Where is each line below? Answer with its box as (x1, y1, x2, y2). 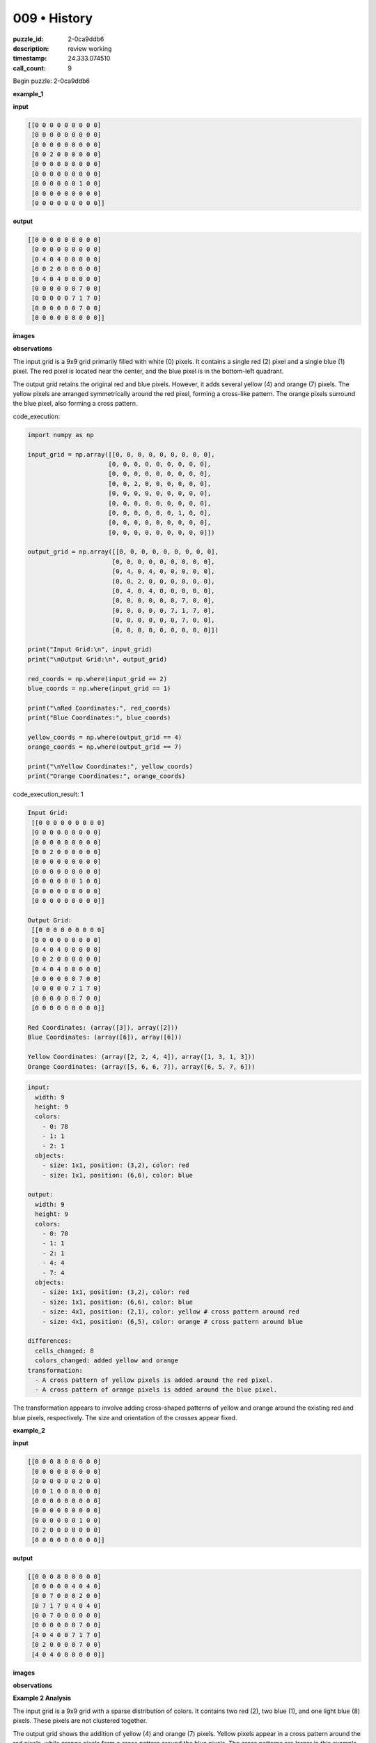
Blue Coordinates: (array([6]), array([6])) (27, 1033, 182, 1042)
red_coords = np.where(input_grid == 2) (27, 675, 167, 683)
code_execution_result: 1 (13, 790, 84, 798)
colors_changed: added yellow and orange (35, 1357, 179, 1364)
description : (13, 44, 49, 52)
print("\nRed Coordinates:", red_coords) (27, 704, 171, 712)
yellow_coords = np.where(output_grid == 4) (27, 733, 182, 741)
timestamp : (13, 54, 47, 63)
